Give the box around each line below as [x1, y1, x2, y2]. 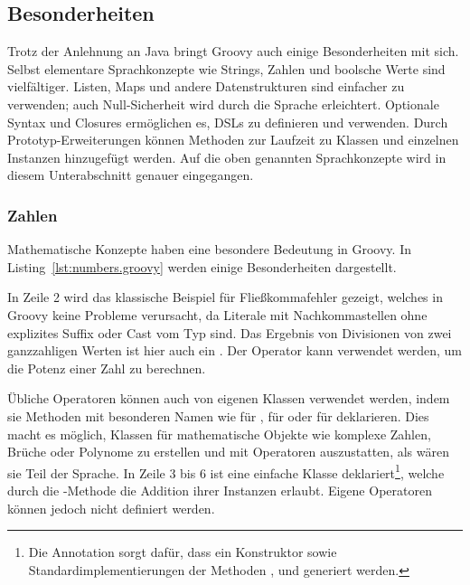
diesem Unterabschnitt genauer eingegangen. [7, 165, 254, 184]
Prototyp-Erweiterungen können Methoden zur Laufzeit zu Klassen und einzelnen [7, 130, 459, 149]
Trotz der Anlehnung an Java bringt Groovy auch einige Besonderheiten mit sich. [7, 42, 459, 61]
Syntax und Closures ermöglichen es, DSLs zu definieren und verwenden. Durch [7, 112, 448, 131]
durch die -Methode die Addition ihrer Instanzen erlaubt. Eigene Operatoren [7, 480, 432, 499]
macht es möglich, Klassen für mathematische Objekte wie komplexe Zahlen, [7, 424, 431, 443]
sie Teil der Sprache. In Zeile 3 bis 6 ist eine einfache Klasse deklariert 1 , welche [7, 460, 445, 482]
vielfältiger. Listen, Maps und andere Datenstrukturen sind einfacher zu [7, 77, 405, 96]
